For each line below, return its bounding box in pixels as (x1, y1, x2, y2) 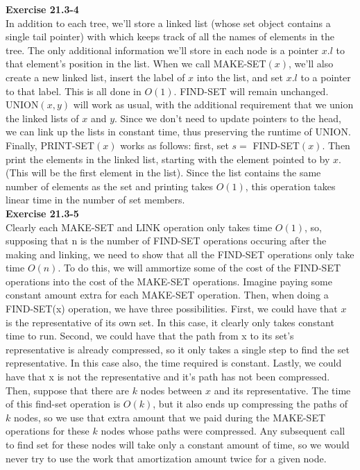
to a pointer (300, 69, 351, 84)
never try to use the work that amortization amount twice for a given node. (6, 451, 327, 465)
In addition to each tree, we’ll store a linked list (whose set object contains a (6, 15, 331, 30)
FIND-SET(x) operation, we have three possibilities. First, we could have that (6, 301, 338, 316)
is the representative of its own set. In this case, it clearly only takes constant (6, 314, 334, 329)
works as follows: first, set (120, 137, 229, 152)
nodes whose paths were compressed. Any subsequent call (101, 423, 345, 438)
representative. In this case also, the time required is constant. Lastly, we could (6, 355, 342, 370)
